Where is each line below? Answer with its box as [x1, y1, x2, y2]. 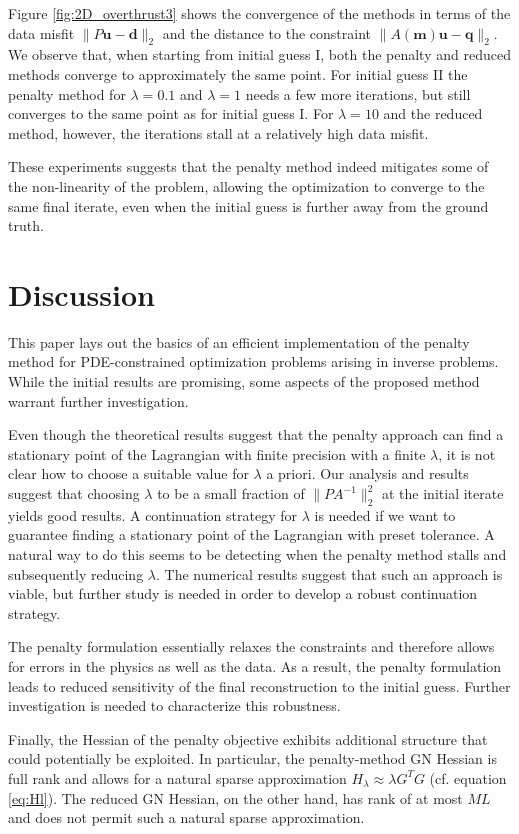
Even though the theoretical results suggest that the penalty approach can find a [8, 424, 504, 445]
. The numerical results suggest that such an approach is [156, 563, 503, 584]
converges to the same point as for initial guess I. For [8, 103, 334, 124]
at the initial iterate [382, 483, 504, 504]
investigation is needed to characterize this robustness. [8, 695, 341, 716]
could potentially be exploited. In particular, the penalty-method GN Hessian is [8, 748, 497, 769]
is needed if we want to [314, 504, 456, 525]
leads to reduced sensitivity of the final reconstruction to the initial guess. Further [8, 675, 511, 696]
